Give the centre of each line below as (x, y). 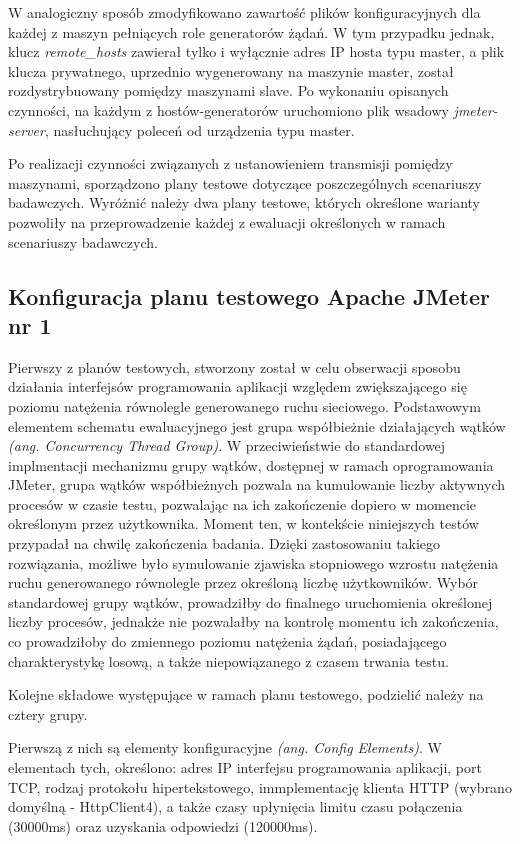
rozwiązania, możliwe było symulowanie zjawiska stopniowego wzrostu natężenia (253, 562)
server (26, 129)
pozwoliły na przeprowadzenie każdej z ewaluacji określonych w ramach (227, 221)
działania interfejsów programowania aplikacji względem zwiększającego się (237, 386)
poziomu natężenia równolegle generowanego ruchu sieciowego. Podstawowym (244, 405)
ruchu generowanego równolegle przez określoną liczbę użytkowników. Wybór (243, 582)
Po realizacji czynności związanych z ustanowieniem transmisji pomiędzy (230, 163)
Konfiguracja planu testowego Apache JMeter (249, 295)
